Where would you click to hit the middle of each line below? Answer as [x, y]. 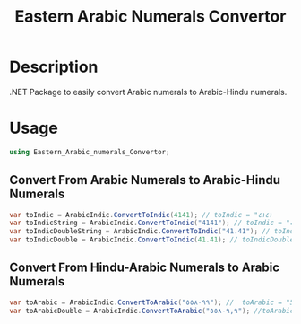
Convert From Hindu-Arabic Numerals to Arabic [145, 268]
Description [54, 67]
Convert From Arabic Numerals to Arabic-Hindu [145, 180]
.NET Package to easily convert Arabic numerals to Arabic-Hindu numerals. [148, 92]
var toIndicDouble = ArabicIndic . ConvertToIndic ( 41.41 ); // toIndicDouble [152, 240]
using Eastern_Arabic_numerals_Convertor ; [90, 152]
